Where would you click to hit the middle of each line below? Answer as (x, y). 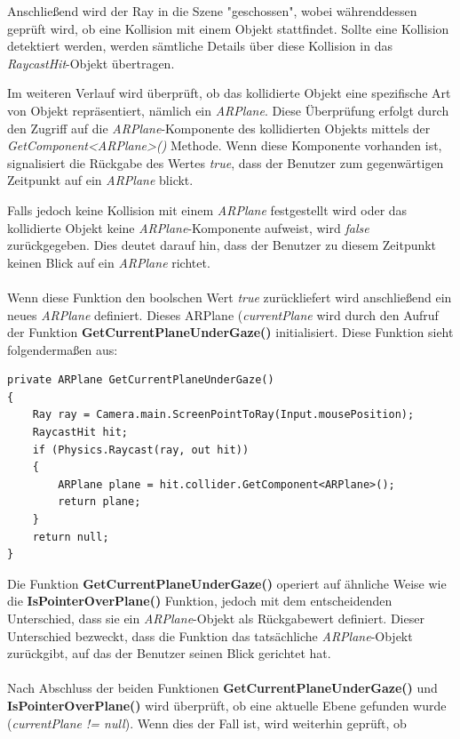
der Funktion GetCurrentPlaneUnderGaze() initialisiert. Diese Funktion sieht (230, 332)
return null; (71, 537)
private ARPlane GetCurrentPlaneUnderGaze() (141, 380)
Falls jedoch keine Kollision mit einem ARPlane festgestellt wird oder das (207, 209)
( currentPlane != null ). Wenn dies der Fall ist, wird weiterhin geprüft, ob (207, 723)
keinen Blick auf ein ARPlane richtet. (109, 262)
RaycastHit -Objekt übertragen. (91, 63)
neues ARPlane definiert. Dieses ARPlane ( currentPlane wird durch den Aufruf (223, 314)
